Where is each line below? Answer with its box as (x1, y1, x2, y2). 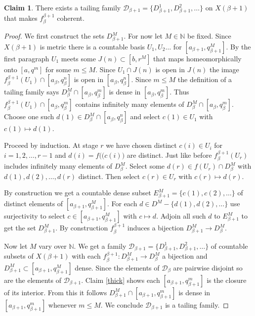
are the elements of (4, 274, 61, 285)
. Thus (170, 87, 189, 97)
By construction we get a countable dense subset (4, 187, 151, 198)
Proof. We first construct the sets (4, 31, 104, 41)
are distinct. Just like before (127, 149, 212, 160)
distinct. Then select (78, 171, 140, 181)
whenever (48, 299, 77, 310)
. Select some (125, 161, 165, 171)
